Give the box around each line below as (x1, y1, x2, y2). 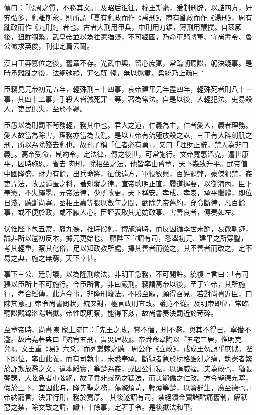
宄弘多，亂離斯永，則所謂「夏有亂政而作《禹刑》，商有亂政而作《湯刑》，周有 (4, 12, 252, 22)
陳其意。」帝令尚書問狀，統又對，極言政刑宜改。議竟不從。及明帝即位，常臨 (4, 298, 249, 308)
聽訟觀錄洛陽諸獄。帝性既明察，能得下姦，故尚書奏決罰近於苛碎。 (4, 307, 218, 318)
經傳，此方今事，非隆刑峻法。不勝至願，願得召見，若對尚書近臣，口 (31, 288, 252, 299)
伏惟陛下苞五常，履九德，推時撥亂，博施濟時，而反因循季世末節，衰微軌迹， (4, 223, 252, 233)
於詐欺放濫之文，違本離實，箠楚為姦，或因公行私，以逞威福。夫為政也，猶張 (4, 363, 252, 373)
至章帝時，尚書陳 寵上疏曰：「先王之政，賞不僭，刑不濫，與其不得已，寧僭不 (4, 324, 251, 335)
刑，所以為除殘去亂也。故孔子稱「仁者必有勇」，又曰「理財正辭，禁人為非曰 (4, 139, 249, 150)
